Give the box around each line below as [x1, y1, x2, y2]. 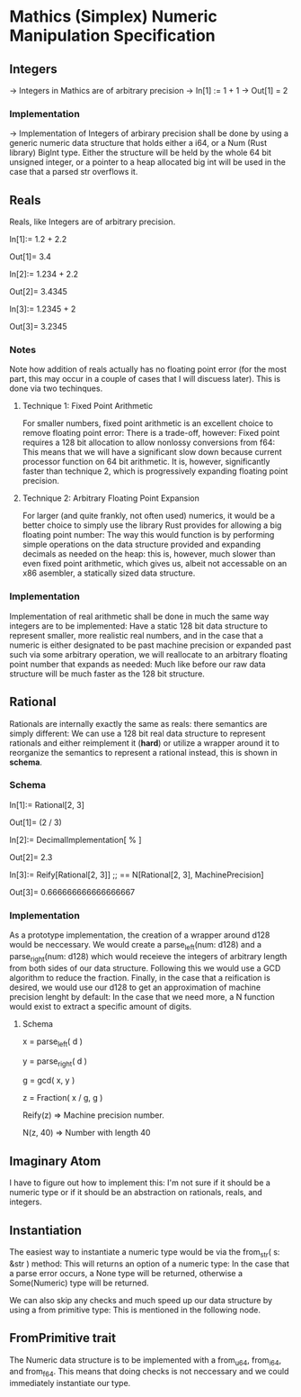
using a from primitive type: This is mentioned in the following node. [9, 1304, 261, 1315]
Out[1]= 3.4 [9, 251, 52, 262]
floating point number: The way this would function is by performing [22, 530, 275, 540]
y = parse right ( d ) [22, 1056, 88, 1068]
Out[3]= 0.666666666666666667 [9, 886, 136, 897]
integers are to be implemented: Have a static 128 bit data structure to [9, 620, 268, 631]
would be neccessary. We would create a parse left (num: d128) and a [9, 939, 262, 952]
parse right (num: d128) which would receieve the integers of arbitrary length [9, 950, 288, 964]
